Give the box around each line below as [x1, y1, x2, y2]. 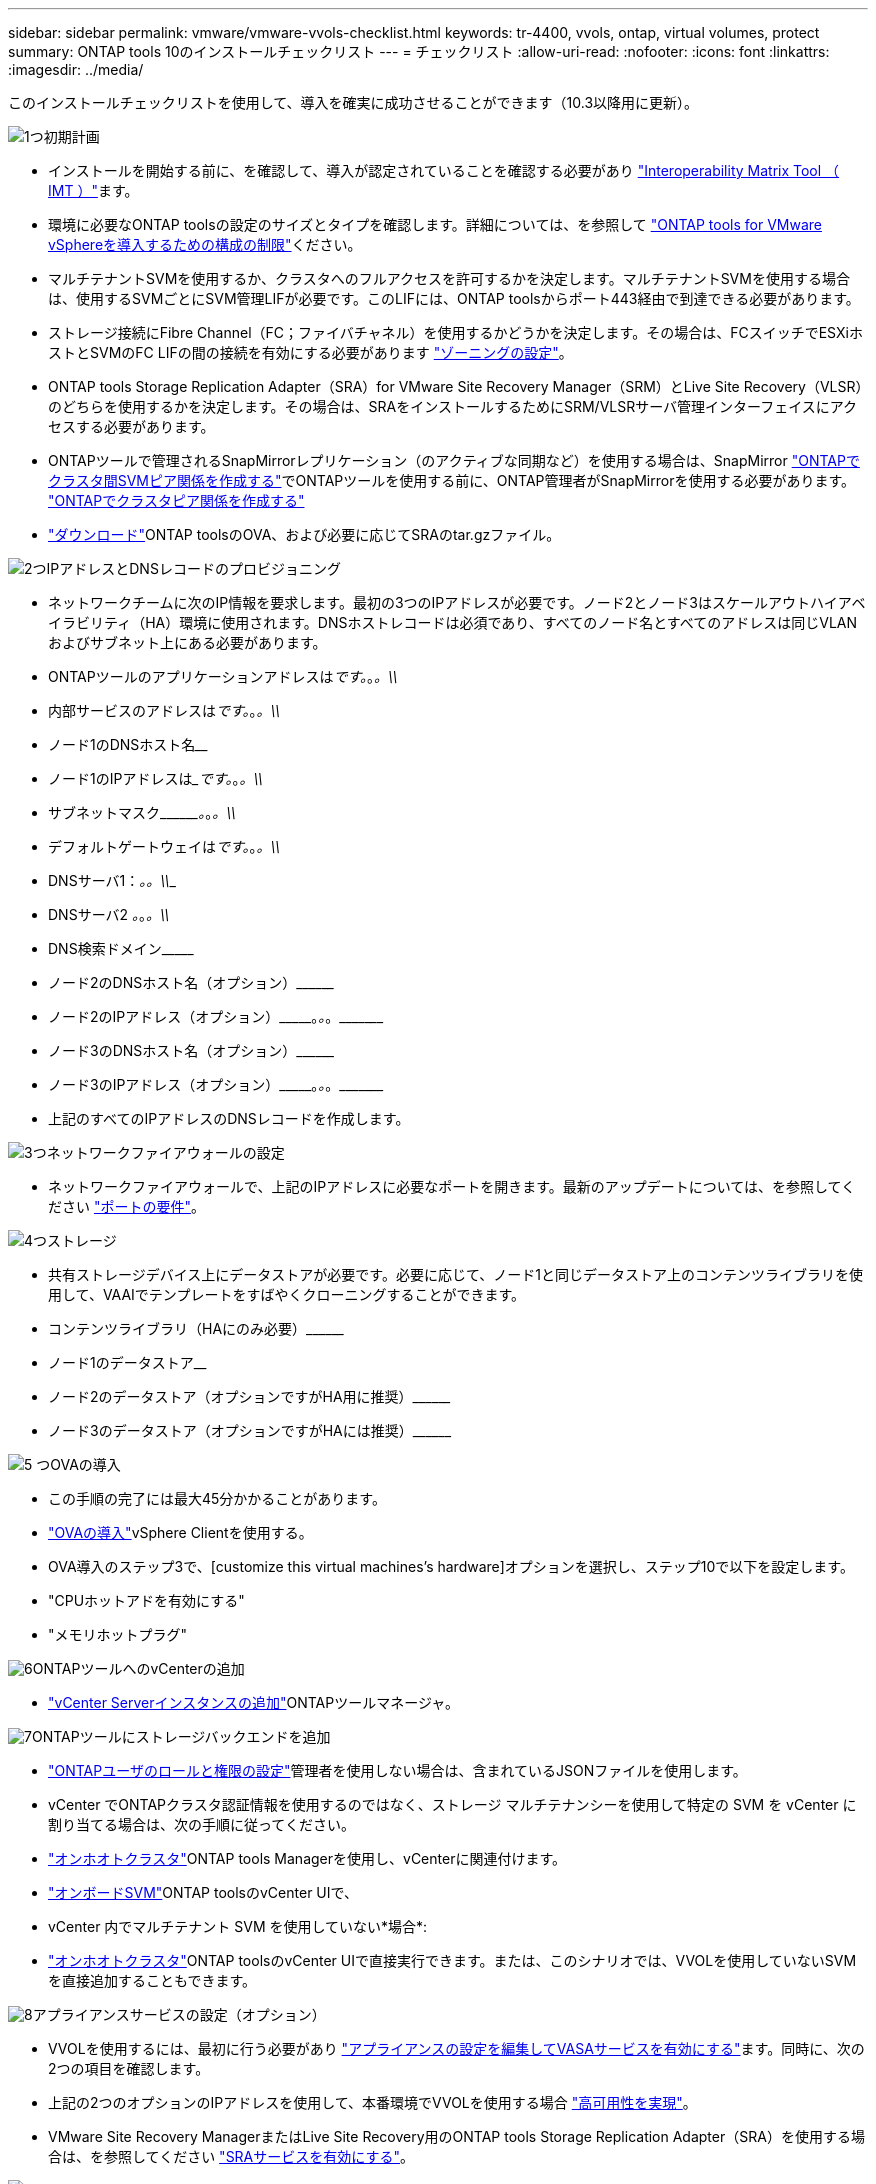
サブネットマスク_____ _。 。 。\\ [48, 804, 236, 821]
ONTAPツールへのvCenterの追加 [32, 1660, 245, 1677]
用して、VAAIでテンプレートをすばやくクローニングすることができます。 [48, 1286, 526, 1303]
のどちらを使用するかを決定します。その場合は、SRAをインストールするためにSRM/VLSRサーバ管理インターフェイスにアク [48, 398, 858, 415]
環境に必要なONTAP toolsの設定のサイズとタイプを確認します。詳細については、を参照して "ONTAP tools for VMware [48, 216, 822, 233]
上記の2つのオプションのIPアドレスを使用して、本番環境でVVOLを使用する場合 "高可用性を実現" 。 [48, 2094, 697, 2111]
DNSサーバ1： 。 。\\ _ [48, 872, 176, 889]
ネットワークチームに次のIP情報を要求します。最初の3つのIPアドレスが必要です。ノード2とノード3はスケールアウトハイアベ [48, 594, 866, 611]
